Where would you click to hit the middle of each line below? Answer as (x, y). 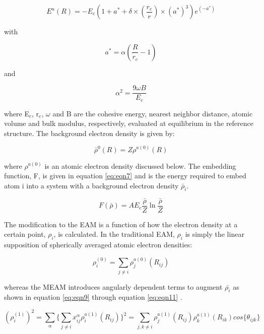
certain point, (25, 234)
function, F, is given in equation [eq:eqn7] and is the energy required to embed (125, 176)
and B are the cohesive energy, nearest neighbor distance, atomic (153, 113)
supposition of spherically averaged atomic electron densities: (98, 245)
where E (17, 113)
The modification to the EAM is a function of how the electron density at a (121, 224)
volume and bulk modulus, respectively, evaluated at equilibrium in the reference (129, 123)
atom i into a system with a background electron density (91, 185)
